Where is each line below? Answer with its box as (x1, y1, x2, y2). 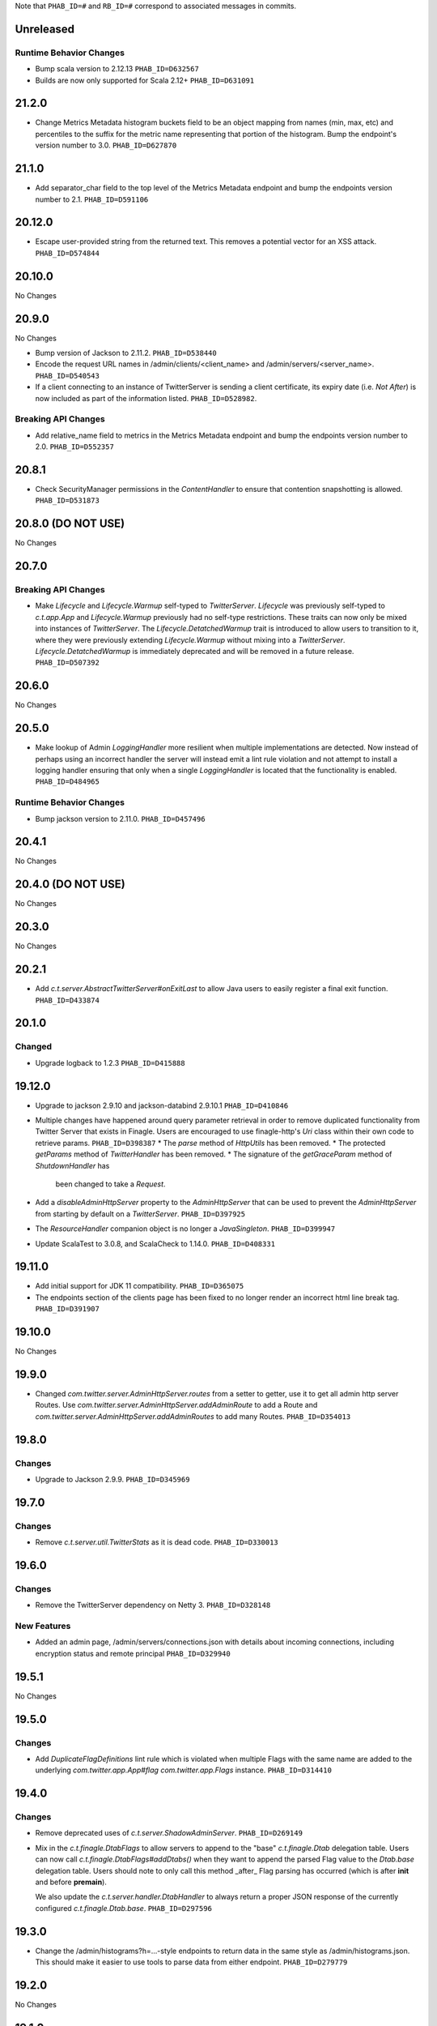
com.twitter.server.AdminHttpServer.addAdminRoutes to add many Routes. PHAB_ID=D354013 (35, 1411, 351, 1421)
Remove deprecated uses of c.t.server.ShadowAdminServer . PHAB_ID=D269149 (35, 1828, 303, 1838)
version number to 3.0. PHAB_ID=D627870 (35, 140, 177, 150)
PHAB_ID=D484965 (35, 777, 100, 786)
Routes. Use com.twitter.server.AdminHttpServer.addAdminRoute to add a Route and (35, 1400, 318, 1410)
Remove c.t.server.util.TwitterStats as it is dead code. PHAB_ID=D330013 (35, 1537, 278, 1547)
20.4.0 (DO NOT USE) (15, 878, 125, 891)
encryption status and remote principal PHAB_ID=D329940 (35, 1648, 231, 1658)
